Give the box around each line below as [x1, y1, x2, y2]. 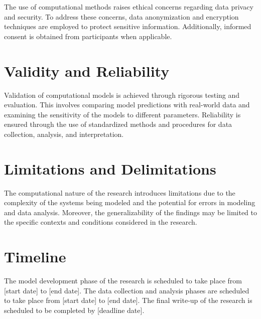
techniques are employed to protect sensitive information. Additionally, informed [4, 21, 251, 32]
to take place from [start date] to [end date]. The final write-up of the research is [4, 295, 252, 305]
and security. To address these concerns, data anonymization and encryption [4, 11, 239, 22]
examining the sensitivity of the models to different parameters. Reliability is [4, 109, 241, 119]
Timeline [4, 246, 66, 267]
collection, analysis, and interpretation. [4, 128, 124, 139]
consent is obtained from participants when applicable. [4, 31, 172, 41]
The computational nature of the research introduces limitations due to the [4, 187, 235, 198]
